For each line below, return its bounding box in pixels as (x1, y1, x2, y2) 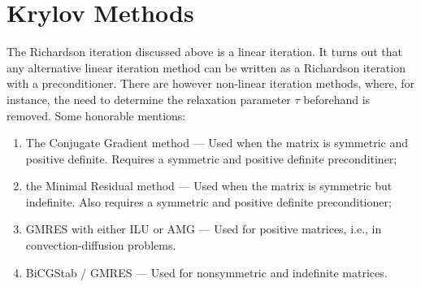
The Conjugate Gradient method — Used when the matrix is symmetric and (25, 134, 408, 151)
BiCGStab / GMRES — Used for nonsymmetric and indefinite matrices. (25, 263, 388, 280)
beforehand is (303, 90, 371, 107)
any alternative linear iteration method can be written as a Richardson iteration (7, 59, 406, 76)
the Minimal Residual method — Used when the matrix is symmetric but (25, 177, 393, 194)
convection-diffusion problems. (25, 237, 176, 254)
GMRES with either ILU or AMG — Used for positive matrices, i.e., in (25, 220, 382, 237)
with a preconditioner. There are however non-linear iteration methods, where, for (7, 75, 415, 92)
